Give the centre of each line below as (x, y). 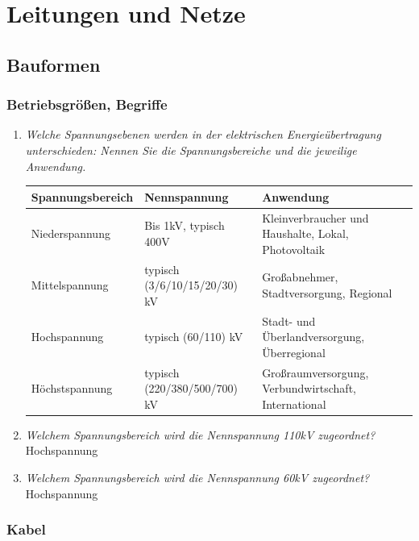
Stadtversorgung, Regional (327, 292)
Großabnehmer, (300, 277)
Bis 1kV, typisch (185, 225)
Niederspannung (71, 233)
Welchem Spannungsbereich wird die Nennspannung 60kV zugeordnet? (197, 478)
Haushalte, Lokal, (305, 233)
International (294, 404)
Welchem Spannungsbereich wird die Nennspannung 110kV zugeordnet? (200, 434)
